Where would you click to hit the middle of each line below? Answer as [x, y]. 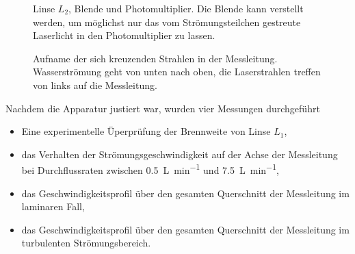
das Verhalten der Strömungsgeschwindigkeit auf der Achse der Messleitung [180, 154]
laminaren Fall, [53, 206]
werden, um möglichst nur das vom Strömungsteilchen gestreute [167, 22]
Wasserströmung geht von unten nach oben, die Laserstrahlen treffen [177, 72]
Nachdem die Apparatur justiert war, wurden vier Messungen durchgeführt [163, 108]
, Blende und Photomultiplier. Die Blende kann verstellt [186, 8]
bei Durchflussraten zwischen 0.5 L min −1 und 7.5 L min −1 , [150, 169]
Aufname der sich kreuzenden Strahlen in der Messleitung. [155, 58]
